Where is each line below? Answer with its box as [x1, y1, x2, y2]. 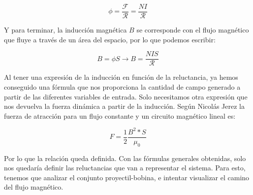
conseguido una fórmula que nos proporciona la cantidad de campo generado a [4, 81, 241, 92]
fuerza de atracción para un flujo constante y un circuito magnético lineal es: [4, 110, 236, 121]
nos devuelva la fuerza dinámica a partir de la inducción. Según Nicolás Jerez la [4, 101, 245, 111]
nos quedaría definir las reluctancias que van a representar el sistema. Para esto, [4, 162, 246, 173]
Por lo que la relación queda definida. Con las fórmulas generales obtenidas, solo [4, 153, 246, 163]
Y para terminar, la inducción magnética [4, 25, 127, 35]
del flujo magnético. [4, 182, 63, 192]
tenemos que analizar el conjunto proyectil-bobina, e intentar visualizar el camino [4, 172, 250, 182]
